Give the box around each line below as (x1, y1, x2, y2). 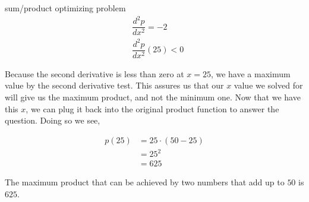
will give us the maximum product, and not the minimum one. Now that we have (5, 90, 301, 103)
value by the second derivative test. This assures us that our (5, 79, 224, 91)
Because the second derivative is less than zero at (5, 67, 184, 80)
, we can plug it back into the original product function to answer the (26, 102, 279, 115)
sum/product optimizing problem (5, 2, 126, 14)
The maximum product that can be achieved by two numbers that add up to (5, 176, 285, 188)
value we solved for (234, 79, 303, 91)
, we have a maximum (210, 67, 291, 80)
